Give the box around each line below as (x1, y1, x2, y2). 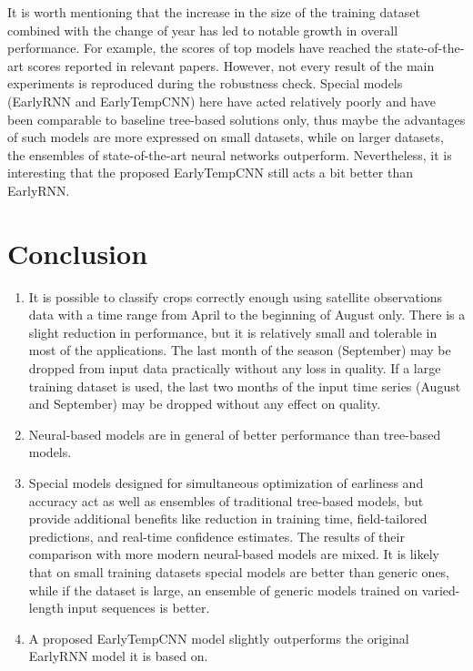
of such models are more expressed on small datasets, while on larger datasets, (7, 127, 444, 147)
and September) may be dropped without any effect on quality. (28, 394, 381, 413)
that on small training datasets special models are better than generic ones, (28, 562, 450, 581)
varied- (421, 580, 460, 599)
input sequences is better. (67, 598, 210, 617)
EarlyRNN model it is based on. (28, 646, 208, 666)
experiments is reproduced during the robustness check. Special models (7, 74, 403, 93)
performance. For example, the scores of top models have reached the (7, 38, 393, 57)
